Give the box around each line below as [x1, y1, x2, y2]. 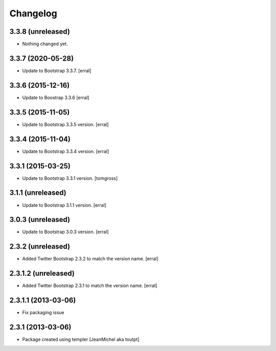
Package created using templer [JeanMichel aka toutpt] [22, 336, 140, 343]
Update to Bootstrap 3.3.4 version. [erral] [22, 148, 109, 154]
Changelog [9, 8, 57, 19]
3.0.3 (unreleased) [9, 215, 71, 224]
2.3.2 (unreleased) [9, 242, 71, 251]
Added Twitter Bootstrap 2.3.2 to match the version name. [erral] [22, 256, 158, 262]
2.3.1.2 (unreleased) [9, 269, 75, 278]
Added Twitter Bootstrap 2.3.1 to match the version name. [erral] [22, 282, 157, 289]
